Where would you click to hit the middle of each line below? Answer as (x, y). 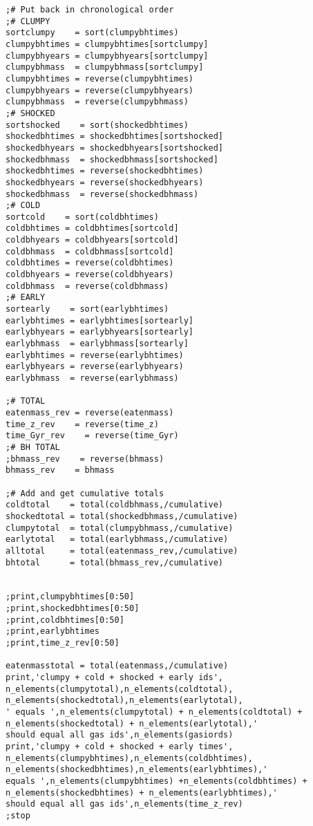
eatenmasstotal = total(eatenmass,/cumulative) (117, 666)
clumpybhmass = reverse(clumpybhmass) (97, 102)
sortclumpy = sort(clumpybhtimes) (92, 33)
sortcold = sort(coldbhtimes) (82, 217)
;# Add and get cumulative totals (85, 493)
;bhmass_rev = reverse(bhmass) (85, 459)
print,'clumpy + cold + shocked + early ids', (114, 678)
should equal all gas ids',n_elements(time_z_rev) (124, 804)
